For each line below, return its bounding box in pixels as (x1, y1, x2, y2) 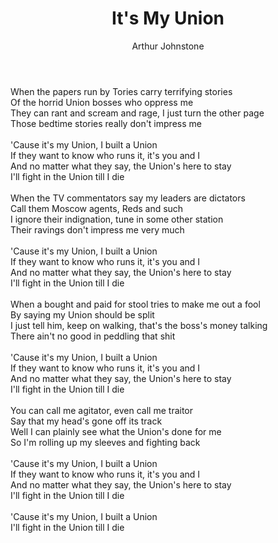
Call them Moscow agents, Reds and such (10, 202, 184, 214)
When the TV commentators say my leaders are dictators (10, 192, 246, 204)
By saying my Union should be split (10, 308, 155, 321)
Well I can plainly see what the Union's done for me (10, 425, 222, 437)
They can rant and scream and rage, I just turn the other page (10, 107, 265, 119)
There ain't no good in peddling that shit (10, 330, 176, 342)
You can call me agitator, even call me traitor (10, 404, 194, 416)
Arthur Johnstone (131, 40, 205, 52)
